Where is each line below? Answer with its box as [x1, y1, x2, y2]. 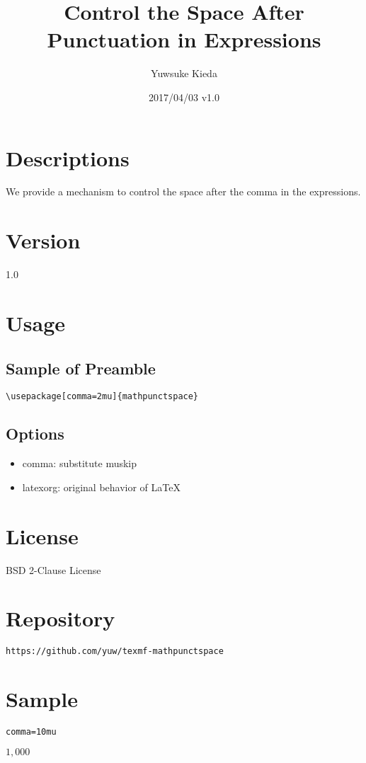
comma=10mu [6, 727, 57, 737]
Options [6, 423, 64, 444]
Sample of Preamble [6, 357, 156, 379]
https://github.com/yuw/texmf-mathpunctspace [6, 646, 224, 657]
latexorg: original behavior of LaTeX [22, 479, 181, 494]
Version [6, 226, 81, 255]
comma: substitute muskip [22, 456, 137, 471]
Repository [6, 604, 115, 633]
